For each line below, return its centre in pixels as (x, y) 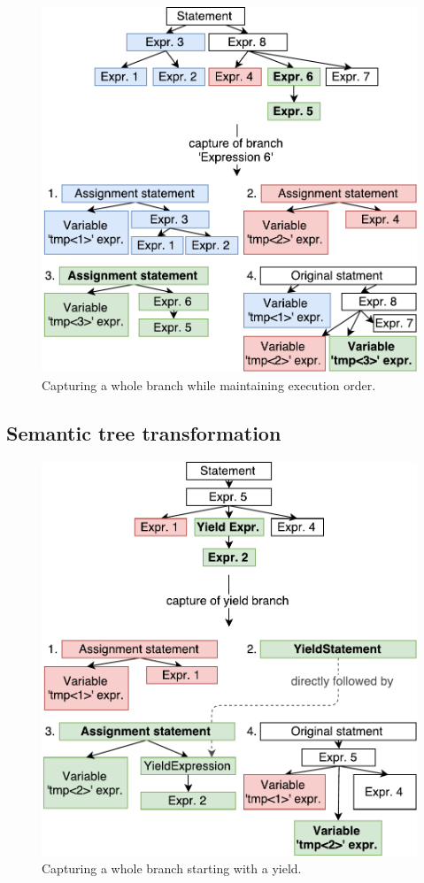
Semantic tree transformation (144, 432)
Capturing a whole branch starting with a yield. (172, 868)
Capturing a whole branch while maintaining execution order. (209, 384)
